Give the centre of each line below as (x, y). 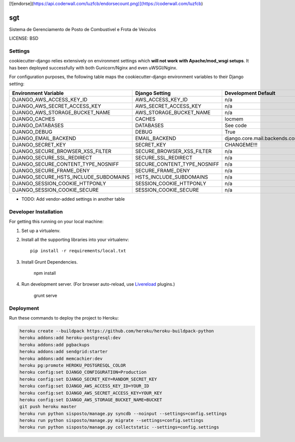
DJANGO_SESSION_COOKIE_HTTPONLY (59, 183)
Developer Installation (36, 211)
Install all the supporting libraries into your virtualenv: (75, 239)
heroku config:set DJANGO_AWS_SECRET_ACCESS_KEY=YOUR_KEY (91, 393)
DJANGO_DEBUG (32, 132)
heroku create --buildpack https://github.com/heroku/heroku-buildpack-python (117, 331)
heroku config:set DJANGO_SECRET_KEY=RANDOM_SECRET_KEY (88, 379)
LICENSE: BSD (24, 38)
